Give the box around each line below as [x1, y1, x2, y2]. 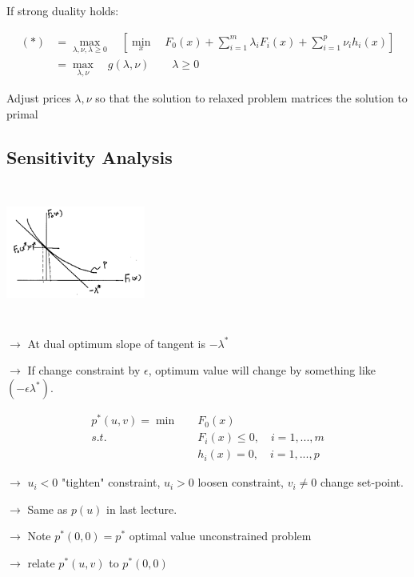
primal [6, 105, 38, 122]
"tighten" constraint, [61, 474, 161, 491]
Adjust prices [6, 90, 71, 106]
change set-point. [320, 474, 404, 491]
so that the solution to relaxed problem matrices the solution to [95, 90, 408, 106]
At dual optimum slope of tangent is [27, 335, 205, 351]
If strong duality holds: [6, 2, 119, 18]
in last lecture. [106, 500, 177, 517]
